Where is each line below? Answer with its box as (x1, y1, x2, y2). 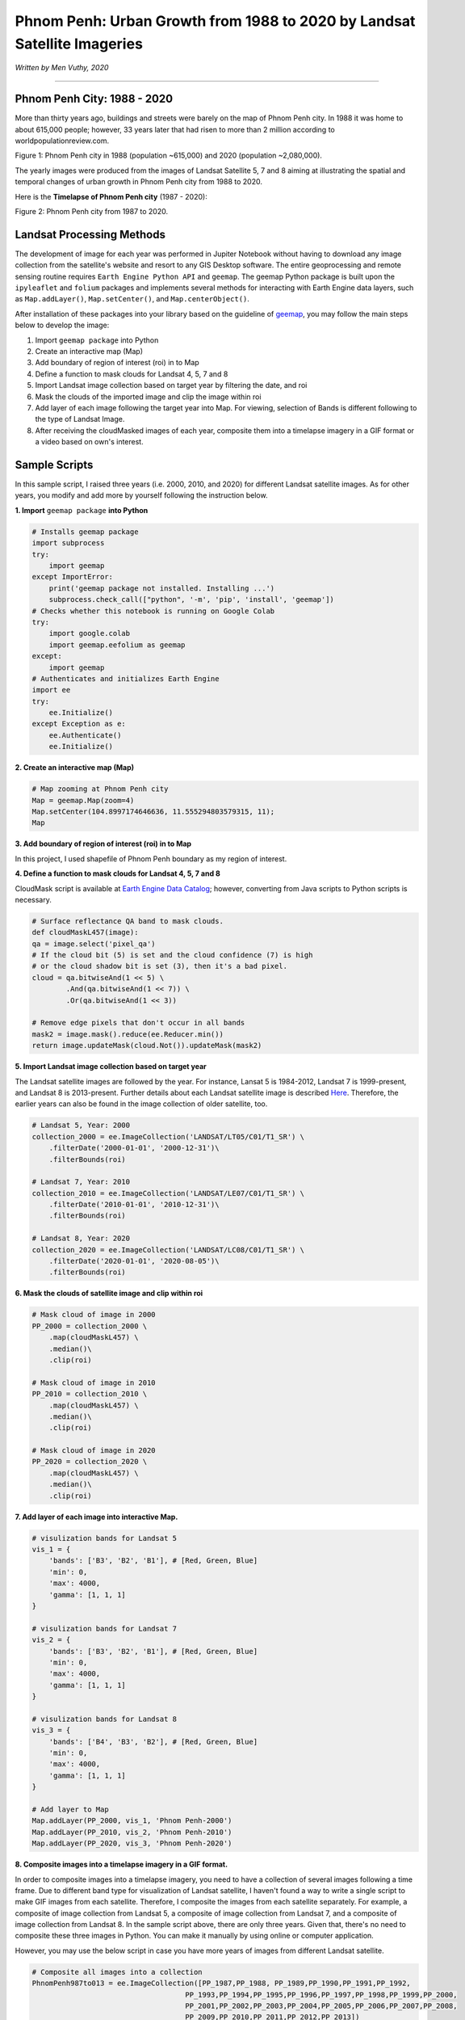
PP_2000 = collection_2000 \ (31, 1321, 148, 1331)
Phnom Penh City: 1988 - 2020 (15, 92, 174, 106)
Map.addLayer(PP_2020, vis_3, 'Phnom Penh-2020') (31, 1839, 232, 1848)
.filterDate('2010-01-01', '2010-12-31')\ (48, 1200, 220, 1210)
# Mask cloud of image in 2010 (31, 1378, 157, 1387)
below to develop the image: (15, 320, 110, 330)
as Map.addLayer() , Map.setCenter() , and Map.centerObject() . (15, 294, 250, 304)
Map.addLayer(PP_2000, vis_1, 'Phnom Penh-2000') (31, 1816, 232, 1825)
